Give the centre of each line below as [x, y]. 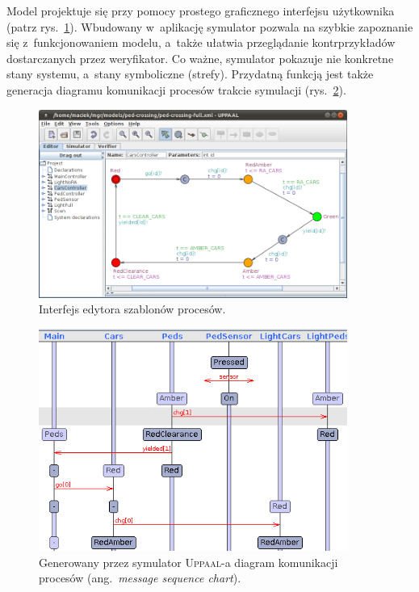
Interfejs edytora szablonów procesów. [132, 309]
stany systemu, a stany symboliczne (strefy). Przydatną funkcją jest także [190, 74]
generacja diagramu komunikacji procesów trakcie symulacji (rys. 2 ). [176, 89]
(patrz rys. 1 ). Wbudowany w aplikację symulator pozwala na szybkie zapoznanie [210, 26]
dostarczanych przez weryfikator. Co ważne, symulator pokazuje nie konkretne [200, 58]
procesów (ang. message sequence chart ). [140, 578]
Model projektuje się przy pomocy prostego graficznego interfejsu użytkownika [201, 10]
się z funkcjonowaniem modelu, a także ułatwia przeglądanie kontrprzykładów [201, 42]
